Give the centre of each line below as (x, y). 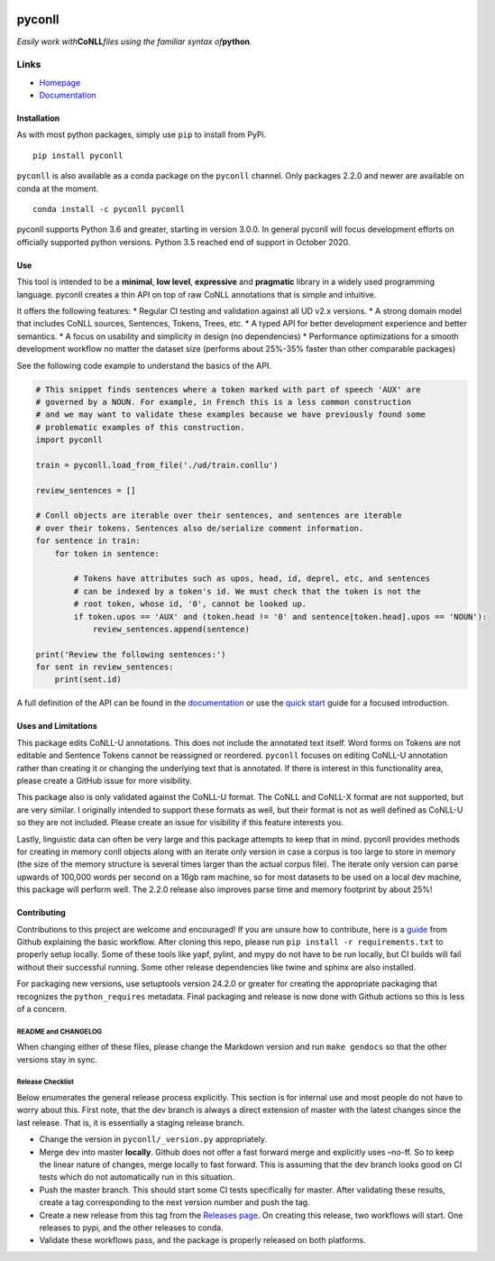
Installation (38, 118)
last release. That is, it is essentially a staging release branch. (131, 1122)
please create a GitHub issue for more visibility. (105, 781)
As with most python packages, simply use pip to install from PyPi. (142, 134)
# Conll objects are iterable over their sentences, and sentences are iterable (219, 515)
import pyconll (69, 440)
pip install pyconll (78, 155)
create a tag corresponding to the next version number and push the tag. (174, 1202)
